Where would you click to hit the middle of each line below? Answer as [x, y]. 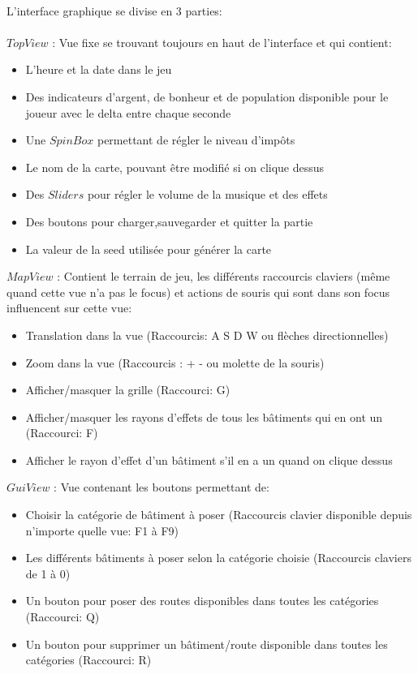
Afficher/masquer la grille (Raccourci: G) [128, 390]
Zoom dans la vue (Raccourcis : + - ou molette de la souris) [175, 362]
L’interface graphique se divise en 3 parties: [114, 10]
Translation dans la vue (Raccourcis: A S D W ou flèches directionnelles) [207, 335]
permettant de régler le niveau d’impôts [196, 140]
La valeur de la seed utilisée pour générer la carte [149, 249]
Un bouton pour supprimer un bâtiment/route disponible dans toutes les [207, 644]
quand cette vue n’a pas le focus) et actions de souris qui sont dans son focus [198, 292]
